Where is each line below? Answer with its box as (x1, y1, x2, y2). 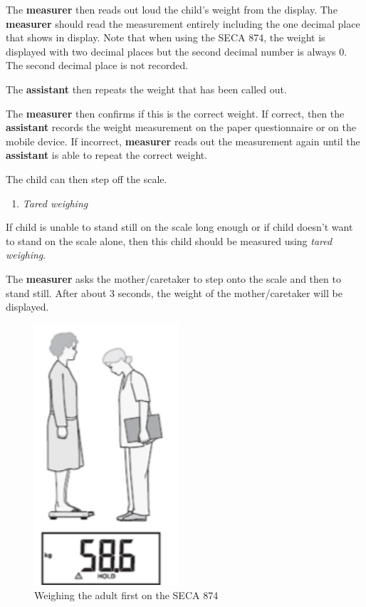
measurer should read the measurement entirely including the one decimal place (6, 16, 360, 31)
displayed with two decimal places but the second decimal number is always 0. (6, 43, 347, 58)
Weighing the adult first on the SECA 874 (34, 587, 219, 602)
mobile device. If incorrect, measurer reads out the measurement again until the (6, 133, 360, 148)
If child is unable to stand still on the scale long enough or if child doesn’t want (6, 219, 353, 234)
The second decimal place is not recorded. (6, 58, 189, 73)
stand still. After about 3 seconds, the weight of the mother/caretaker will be (6, 285, 343, 300)
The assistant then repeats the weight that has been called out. (6, 81, 287, 96)
